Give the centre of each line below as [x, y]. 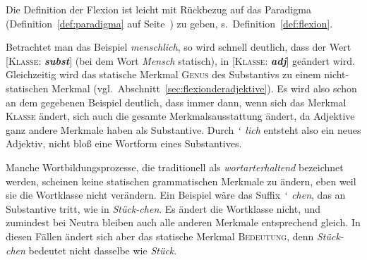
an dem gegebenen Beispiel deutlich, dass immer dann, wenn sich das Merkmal [176, 102]
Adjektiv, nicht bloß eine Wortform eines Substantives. [124, 143]
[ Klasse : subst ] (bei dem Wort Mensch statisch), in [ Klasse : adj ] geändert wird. [180, 60]
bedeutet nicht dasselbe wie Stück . [103, 250]
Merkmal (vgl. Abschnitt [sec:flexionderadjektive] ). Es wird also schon [204, 88]
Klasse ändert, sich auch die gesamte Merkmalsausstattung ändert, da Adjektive [180, 116]
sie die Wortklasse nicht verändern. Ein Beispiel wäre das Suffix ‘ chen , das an [176, 195]
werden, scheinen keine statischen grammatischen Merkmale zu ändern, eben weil [181, 181]
